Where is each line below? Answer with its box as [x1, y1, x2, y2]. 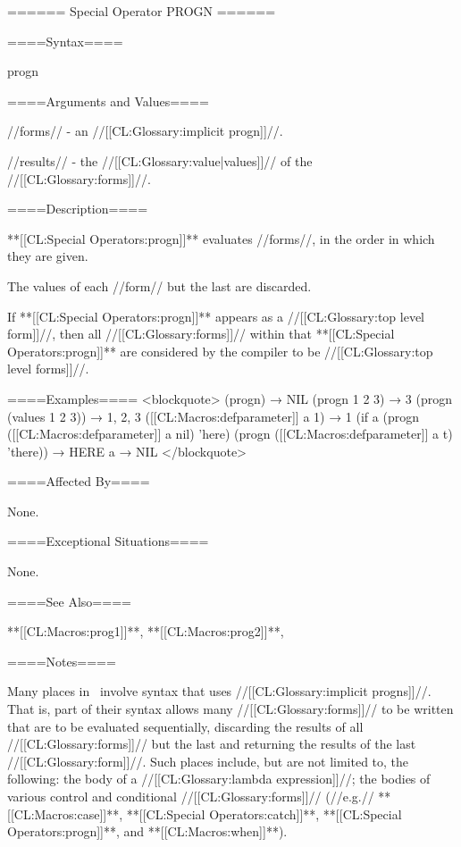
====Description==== [7, 199, 148, 218]
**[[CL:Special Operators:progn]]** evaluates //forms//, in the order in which [7, 229, 435, 247]
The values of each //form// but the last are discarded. [7, 276, 312, 295]
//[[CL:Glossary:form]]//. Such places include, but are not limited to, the [7, 751, 409, 770]
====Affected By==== [7, 472, 150, 491]
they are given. [7, 247, 88, 265]
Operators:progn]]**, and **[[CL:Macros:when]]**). [7, 822, 288, 841]
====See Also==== [7, 591, 131, 610]
